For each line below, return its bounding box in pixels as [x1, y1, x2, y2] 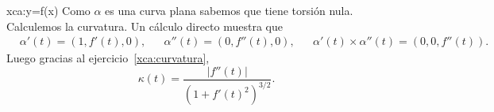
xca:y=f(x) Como [6, 2, 91, 18]
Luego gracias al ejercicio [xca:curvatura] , [6, 50, 210, 66]
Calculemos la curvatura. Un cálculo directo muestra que [6, 17, 283, 34]
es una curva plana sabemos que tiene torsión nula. [105, 2, 353, 18]
